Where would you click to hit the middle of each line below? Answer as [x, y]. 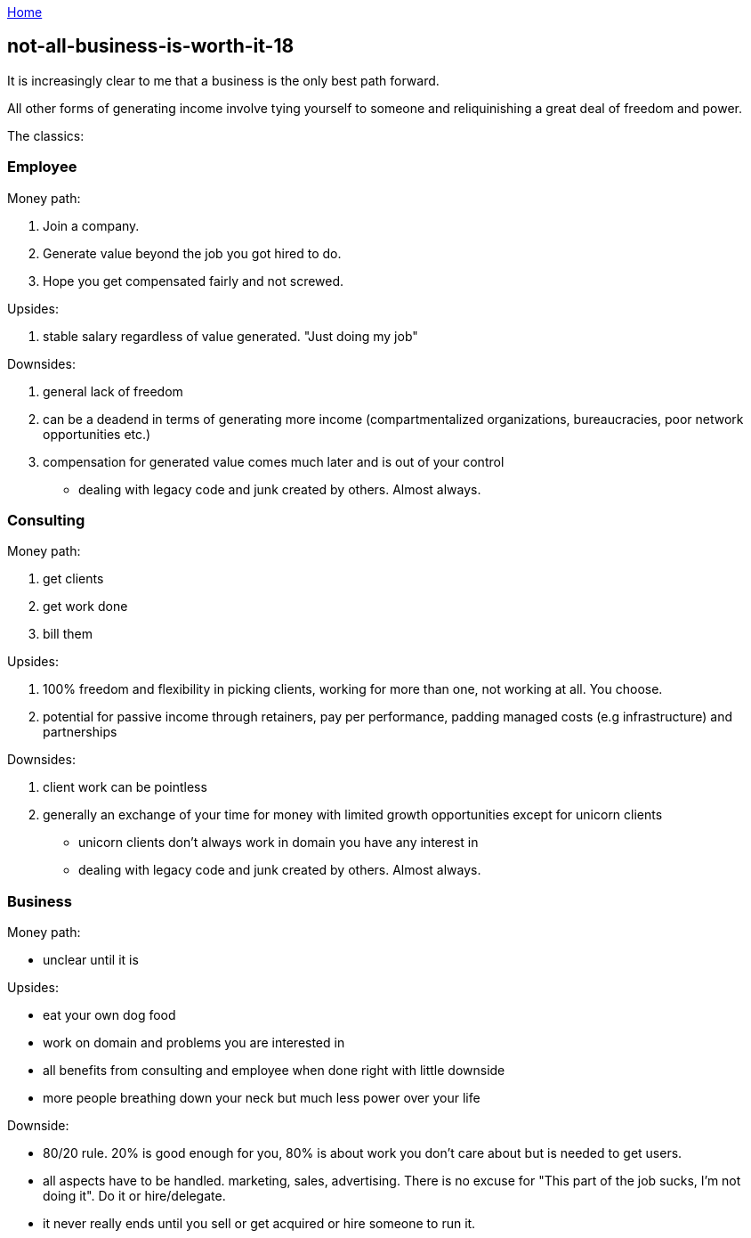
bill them [68, 634]
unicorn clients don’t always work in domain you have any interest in [279, 843]
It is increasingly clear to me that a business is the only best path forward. [223, 80]
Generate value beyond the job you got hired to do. [192, 253]
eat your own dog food [109, 1015]
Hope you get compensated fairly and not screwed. [194, 281]
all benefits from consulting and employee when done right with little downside [274, 1071]
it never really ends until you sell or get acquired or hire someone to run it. [259, 1224]
